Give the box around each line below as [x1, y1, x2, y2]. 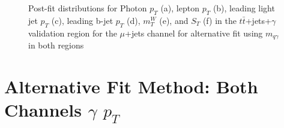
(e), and [159, 14, 189, 26]
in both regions [28, 39, 84, 51]
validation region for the [28, 26, 117, 39]
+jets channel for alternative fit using [125, 26, 263, 39]
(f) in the [202, 14, 237, 26]
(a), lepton [160, 2, 199, 14]
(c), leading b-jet [51, 14, 113, 26]
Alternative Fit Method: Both [4, 74, 258, 98]
